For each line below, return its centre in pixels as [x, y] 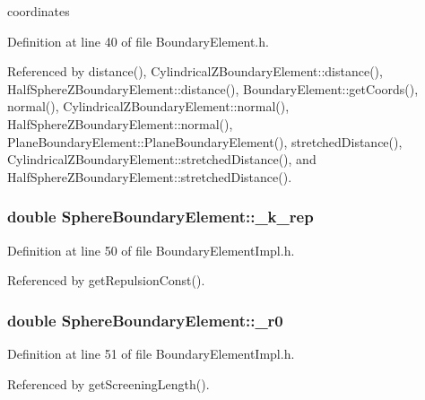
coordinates [39, 11]
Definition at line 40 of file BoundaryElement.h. [138, 41]
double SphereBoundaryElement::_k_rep [160, 217]
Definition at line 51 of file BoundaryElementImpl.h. [151, 353]
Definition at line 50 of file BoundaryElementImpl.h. [151, 250]
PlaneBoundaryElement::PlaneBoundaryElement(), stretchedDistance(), [205, 141]
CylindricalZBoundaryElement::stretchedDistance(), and [162, 159]
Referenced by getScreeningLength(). [108, 383]
